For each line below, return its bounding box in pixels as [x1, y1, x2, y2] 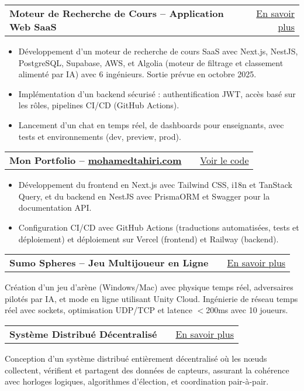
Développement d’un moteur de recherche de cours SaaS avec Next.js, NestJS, [18, 45, 298, 57]
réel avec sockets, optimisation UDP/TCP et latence [5, 304, 192, 316]
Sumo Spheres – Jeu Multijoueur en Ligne [9, 256, 209, 270]
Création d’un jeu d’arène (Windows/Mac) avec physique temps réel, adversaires [5, 281, 293, 293]
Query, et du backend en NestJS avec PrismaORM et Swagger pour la [18, 190, 270, 202]
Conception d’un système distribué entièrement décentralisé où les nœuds [5, 352, 267, 364]
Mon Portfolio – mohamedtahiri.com [9, 153, 182, 167]
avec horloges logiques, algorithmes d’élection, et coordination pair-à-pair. [5, 375, 269, 387]
